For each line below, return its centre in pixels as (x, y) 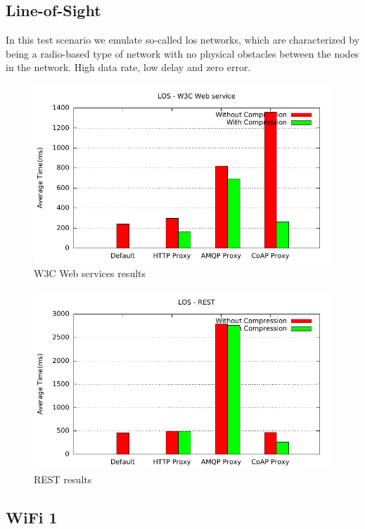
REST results (63, 479)
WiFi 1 (32, 517)
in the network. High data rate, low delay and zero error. (128, 67)
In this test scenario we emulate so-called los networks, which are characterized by (183, 40)
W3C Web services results (90, 273)
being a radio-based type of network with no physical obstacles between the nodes (182, 53)
